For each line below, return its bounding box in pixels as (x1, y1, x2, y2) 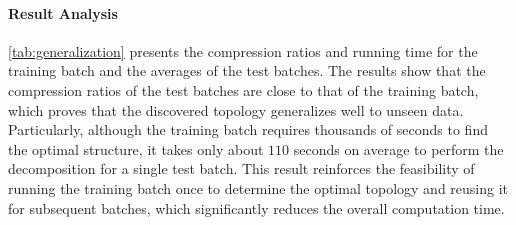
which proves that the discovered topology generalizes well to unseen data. (8, 99, 464, 120)
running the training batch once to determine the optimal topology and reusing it (8, 177, 509, 198)
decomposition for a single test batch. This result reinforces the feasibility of (8, 158, 475, 179)
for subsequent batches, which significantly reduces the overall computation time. (8, 197, 505, 218)
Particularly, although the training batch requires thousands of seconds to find (8, 119, 488, 140)
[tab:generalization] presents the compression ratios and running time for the (8, 40, 478, 61)
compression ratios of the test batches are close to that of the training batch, (8, 79, 479, 100)
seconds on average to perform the (293, 138, 504, 159)
